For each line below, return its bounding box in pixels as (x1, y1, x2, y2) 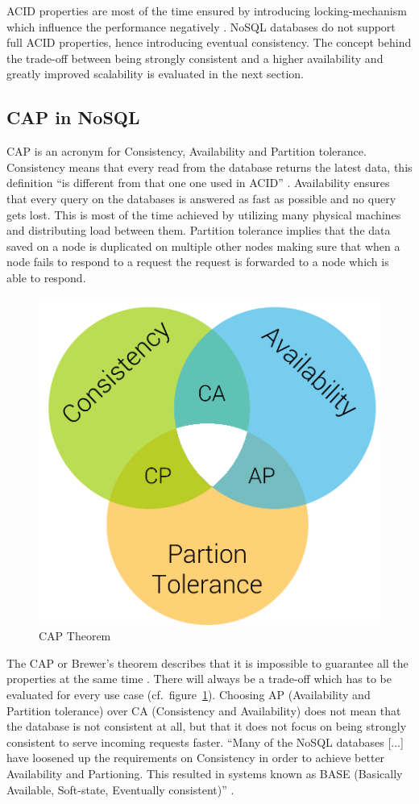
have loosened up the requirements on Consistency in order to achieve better (6, 749, 385, 766)
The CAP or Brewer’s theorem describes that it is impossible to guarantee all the (6, 654, 409, 671)
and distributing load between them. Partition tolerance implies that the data (6, 222, 391, 239)
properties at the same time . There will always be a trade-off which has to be (6, 670, 392, 687)
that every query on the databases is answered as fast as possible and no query (6, 190, 396, 206)
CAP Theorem (39, 627, 111, 644)
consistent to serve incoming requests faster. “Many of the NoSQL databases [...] (6, 733, 404, 750)
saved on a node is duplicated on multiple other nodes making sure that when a (6, 237, 400, 254)
